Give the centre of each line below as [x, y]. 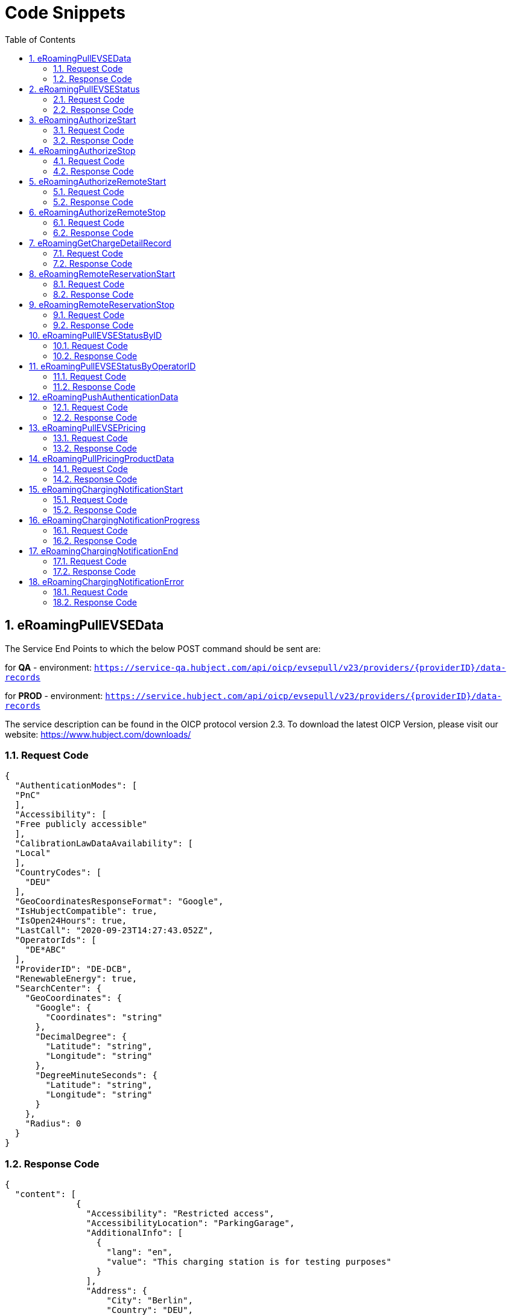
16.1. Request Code [90, 530]
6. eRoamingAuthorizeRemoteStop [97, 212]
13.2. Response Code [95, 448]
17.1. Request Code [90, 561]
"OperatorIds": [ [56, 940]
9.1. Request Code [89, 315]
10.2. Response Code [95, 356]
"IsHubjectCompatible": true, [86, 911]
